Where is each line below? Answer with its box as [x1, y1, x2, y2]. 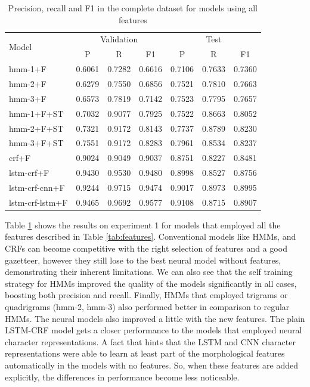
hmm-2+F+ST [9, 122, 64, 134]
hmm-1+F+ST [9, 107, 64, 119]
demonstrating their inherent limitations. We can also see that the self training [5, 265, 293, 278]
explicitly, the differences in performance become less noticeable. [5, 370, 240, 383]
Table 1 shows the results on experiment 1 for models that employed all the [5, 218, 281, 231]
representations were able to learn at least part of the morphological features [5, 347, 285, 360]
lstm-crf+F [9, 166, 49, 179]
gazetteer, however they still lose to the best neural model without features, [5, 253, 281, 266]
